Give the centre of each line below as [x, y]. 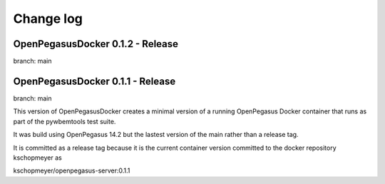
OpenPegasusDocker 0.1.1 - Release [94, 81]
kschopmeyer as [37, 158]
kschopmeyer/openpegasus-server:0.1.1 [72, 170]
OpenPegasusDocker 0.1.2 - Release [96, 44]
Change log [48, 19]
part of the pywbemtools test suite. [65, 121]
